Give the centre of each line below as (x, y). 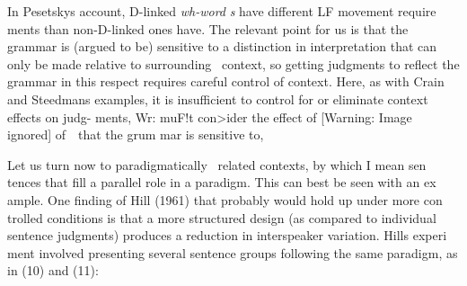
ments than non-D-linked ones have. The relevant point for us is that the (208, 28)
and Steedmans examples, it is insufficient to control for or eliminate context (218, 98)
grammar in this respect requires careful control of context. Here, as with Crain (226, 81)
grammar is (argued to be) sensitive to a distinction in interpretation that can (222, 46)
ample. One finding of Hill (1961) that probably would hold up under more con (225, 199)
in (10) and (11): (53, 270)
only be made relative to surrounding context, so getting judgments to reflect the (233, 63)
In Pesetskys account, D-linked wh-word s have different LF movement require (222, 11)
